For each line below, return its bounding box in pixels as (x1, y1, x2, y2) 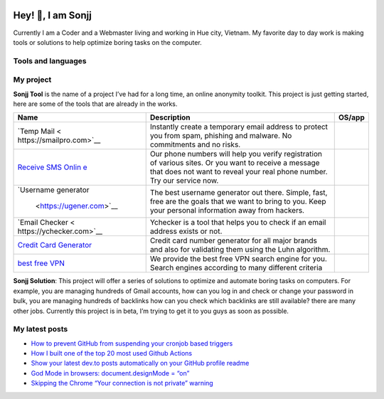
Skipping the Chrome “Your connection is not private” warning (31, 379, 213, 388)
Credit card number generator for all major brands (149, 235, 318, 245)
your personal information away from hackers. (149, 206, 305, 216)
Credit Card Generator (17, 240, 92, 250)
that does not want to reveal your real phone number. (149, 167, 328, 177)
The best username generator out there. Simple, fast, (149, 188, 328, 198)
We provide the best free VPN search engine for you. (149, 254, 327, 264)
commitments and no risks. (149, 139, 241, 149)
